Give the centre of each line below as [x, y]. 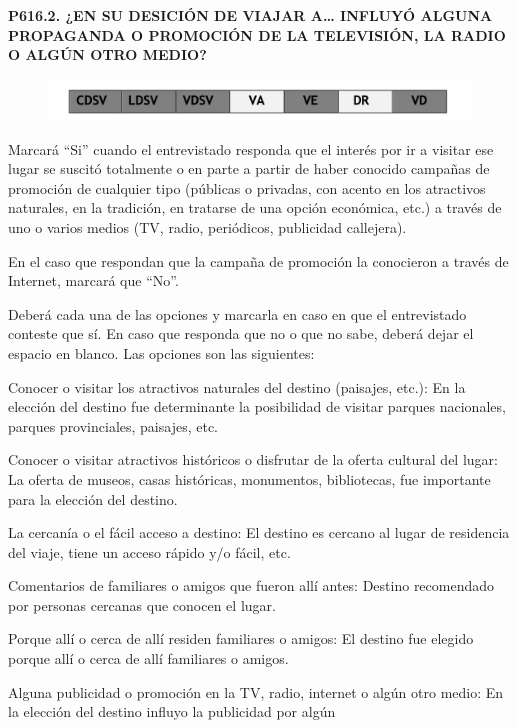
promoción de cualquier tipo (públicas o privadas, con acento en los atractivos [247, 187]
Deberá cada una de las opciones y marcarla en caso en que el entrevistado [237, 313]
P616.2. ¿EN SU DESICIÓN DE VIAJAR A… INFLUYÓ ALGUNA [250, 15]
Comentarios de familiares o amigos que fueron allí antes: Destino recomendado [251, 585]
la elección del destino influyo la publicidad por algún [172, 711]
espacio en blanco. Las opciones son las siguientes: [161, 352]
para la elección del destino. [93, 498]
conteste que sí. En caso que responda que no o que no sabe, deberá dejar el [241, 333]
